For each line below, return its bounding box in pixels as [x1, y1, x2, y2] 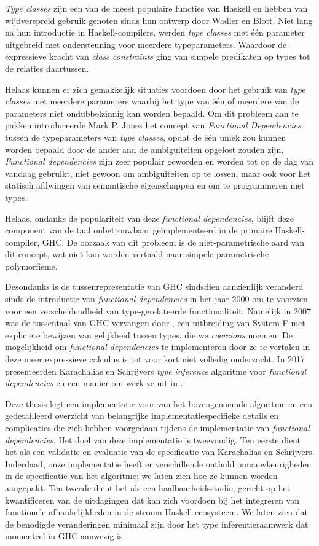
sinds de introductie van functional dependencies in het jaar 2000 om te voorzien [5, 292, 308, 305]
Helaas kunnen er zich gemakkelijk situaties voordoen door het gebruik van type [5, 82, 305, 95]
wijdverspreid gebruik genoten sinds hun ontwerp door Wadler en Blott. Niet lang [5, 14, 313, 26]
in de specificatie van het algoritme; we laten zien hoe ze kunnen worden [5, 469, 278, 482]
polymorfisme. [5, 259, 58, 272]
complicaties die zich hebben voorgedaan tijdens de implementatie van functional [5, 421, 310, 434]
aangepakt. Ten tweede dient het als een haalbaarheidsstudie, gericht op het [5, 481, 291, 494]
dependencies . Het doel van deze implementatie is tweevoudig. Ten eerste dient [5, 433, 301, 446]
